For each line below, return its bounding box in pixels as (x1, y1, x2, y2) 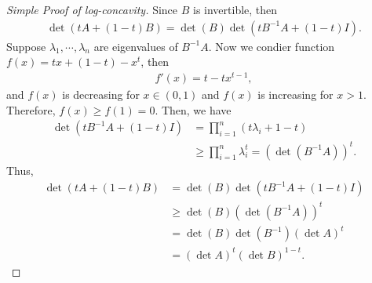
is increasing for (257, 85, 334, 102)
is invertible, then (192, 2, 278, 17)
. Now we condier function (208, 38, 335, 54)
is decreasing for (62, 85, 140, 102)
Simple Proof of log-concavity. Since (6, 2, 178, 17)
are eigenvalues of (93, 38, 178, 54)
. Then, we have (155, 101, 232, 118)
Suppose (6, 38, 46, 54)
